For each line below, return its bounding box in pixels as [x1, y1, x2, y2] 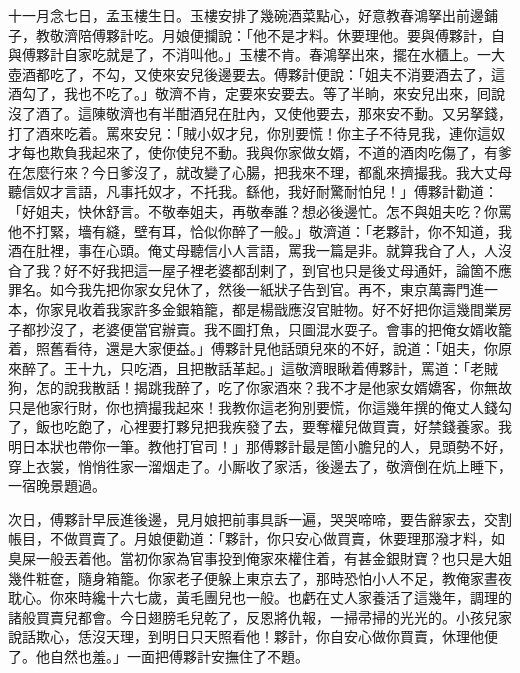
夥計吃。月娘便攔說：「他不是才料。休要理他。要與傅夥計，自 [105, 24, 505, 45]
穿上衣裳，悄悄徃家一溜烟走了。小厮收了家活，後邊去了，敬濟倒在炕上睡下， [8, 455, 512, 476]
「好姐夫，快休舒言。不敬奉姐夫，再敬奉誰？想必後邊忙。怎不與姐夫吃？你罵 [8, 200, 512, 221]
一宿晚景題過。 [8, 475, 106, 496]
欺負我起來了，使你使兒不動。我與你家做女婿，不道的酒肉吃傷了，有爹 [49, 142, 512, 163]
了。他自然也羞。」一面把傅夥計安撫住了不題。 [8, 646, 309, 666]
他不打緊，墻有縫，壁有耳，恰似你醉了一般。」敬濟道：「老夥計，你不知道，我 [8, 220, 512, 241]
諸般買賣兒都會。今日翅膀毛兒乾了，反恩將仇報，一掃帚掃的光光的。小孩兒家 [8, 606, 512, 627]
